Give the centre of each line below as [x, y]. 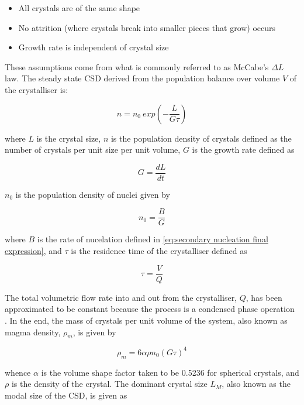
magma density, [33, 332]
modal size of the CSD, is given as [66, 395]
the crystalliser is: [37, 89]
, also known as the [256, 384]
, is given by [94, 332]
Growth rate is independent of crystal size [94, 47]
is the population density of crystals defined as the [201, 138]
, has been [264, 297]
